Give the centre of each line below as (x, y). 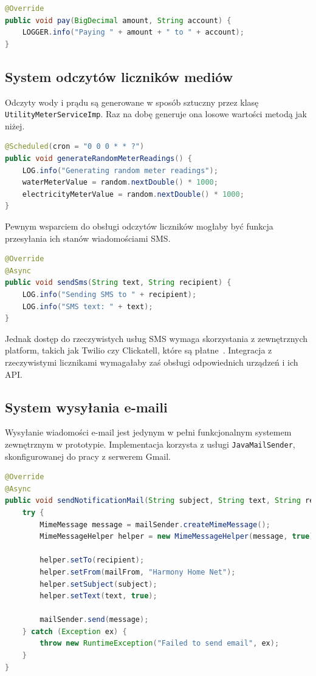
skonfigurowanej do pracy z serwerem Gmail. (88, 456)
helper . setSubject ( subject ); (98, 584)
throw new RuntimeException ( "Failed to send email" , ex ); (160, 644)
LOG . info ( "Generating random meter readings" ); (120, 170)
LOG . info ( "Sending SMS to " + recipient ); (109, 294)
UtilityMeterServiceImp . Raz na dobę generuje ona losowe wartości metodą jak (156, 114)
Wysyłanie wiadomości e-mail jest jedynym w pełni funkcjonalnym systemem (148, 432)
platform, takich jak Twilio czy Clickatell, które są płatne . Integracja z (139, 350)
